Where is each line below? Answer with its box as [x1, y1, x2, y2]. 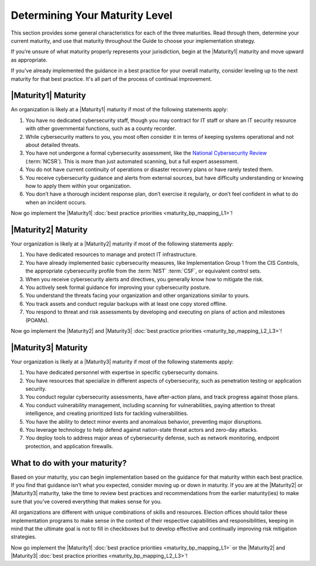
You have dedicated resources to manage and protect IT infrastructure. [25, 251, 197, 258]
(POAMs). [25, 316, 49, 323]
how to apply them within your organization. [25, 182, 132, 189]
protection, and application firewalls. [25, 442, 114, 449]
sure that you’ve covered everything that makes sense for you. [11, 498, 162, 505]
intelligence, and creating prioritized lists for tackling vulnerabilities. [25, 410, 188, 417]
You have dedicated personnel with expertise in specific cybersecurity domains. [25, 369, 219, 376]
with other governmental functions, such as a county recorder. [25, 125, 177, 132]
